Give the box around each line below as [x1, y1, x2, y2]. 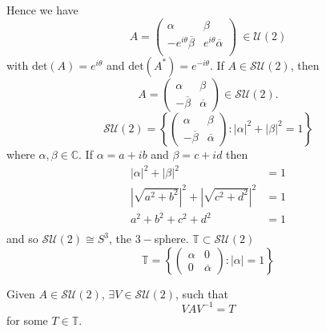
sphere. [154, 230, 189, 247]
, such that [175, 285, 228, 302]
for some [6, 311, 48, 328]
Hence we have [6, 2, 78, 18]
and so [6, 230, 38, 247]
